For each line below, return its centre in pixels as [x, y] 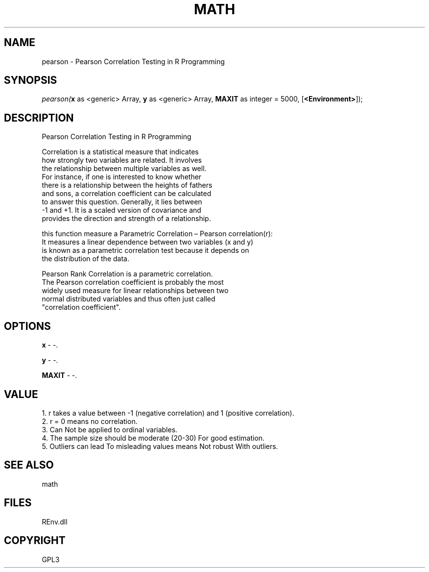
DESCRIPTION [39, 118]
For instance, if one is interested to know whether [122, 177]
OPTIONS [27, 326]
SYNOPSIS [31, 80]
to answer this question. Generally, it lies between [122, 202]
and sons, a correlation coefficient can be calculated [127, 194]
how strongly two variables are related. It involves [122, 160]
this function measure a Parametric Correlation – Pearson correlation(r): [157, 234]
